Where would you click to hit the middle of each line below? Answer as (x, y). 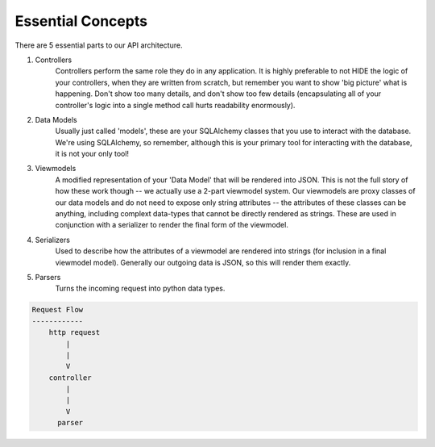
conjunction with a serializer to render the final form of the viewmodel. (172, 225)
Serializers (52, 240)
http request (75, 332)
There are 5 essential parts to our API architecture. (99, 45)
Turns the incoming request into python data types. (140, 288)
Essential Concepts (81, 21)
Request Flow (58, 310)
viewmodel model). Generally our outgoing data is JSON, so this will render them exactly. (203, 262)
